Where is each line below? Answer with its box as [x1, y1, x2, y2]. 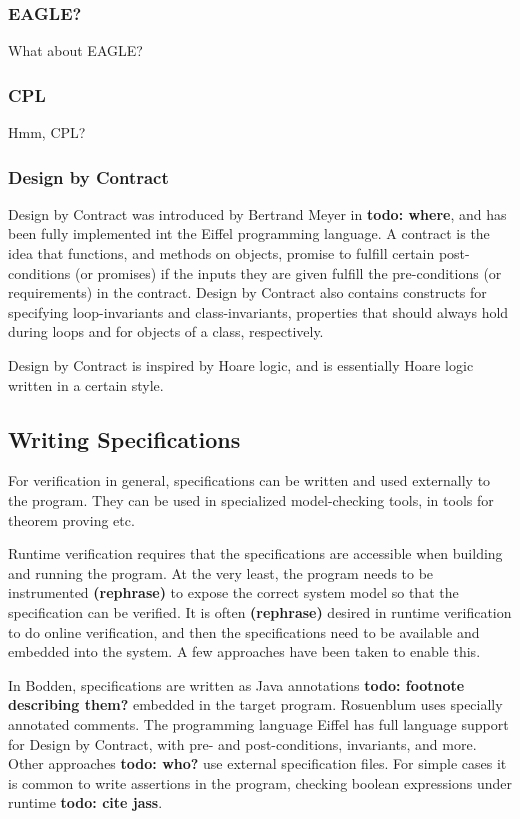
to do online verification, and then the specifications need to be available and [8, 621, 480, 642]
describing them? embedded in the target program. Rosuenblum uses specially [8, 694, 503, 715]
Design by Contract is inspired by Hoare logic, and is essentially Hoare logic [8, 355, 474, 375]
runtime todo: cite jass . [8, 792, 163, 813]
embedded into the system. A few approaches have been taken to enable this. [8, 641, 481, 662]
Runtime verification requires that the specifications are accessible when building [8, 543, 503, 564]
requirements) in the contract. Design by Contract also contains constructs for [8, 282, 487, 303]
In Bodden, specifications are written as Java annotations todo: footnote [8, 674, 465, 695]
